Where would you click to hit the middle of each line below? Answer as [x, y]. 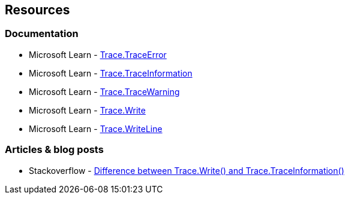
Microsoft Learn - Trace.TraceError [98, 54]
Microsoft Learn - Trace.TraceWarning [104, 91]
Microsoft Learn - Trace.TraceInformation [111, 73]
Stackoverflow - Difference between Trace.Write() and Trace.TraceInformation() [186, 170]
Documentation [42, 34]
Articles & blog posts [54, 150]
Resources [37, 10]
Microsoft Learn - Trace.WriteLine [96, 128]
